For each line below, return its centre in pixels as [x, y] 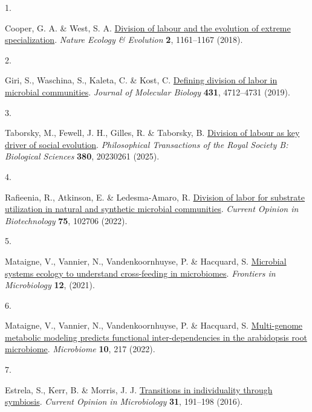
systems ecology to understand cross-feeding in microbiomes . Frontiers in [140, 273]
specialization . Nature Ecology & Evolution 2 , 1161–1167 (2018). [124, 40]
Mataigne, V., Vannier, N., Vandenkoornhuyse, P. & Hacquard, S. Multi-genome [154, 325]
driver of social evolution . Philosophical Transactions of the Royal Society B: [147, 144]
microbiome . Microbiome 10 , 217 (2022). [80, 349]
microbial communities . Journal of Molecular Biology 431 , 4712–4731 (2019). [148, 92]
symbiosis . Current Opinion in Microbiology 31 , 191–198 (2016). [124, 401]
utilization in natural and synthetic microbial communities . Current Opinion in [152, 209]
